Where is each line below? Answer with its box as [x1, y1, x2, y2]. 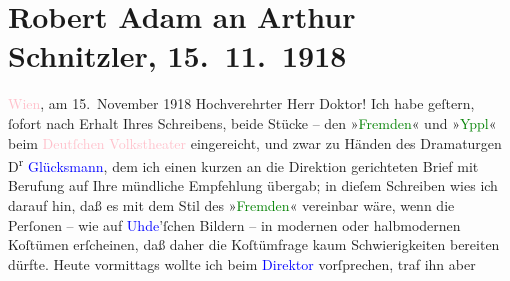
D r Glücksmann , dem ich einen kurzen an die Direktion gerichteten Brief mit [8, 153, 479, 176]
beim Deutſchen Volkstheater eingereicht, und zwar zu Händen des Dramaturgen [8, 132, 502, 153]
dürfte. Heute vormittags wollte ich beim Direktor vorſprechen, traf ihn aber [8, 253, 476, 274]
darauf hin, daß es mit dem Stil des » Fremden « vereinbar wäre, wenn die [8, 194, 455, 215]
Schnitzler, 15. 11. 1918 [8, 35, 347, 76]
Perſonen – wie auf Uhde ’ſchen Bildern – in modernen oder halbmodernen [8, 214, 461, 235]
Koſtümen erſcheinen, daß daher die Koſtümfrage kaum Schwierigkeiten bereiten [8, 234, 500, 255]
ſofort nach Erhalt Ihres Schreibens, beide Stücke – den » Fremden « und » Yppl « [8, 112, 497, 133]
